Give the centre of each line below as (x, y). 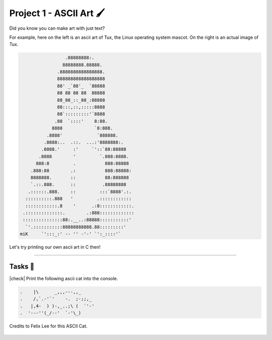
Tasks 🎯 (22, 266)
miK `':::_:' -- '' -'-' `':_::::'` (70, 234)
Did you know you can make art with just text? (57, 28)
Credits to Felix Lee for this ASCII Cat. (48, 326)
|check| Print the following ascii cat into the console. (64, 278)
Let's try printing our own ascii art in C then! (55, 247)
